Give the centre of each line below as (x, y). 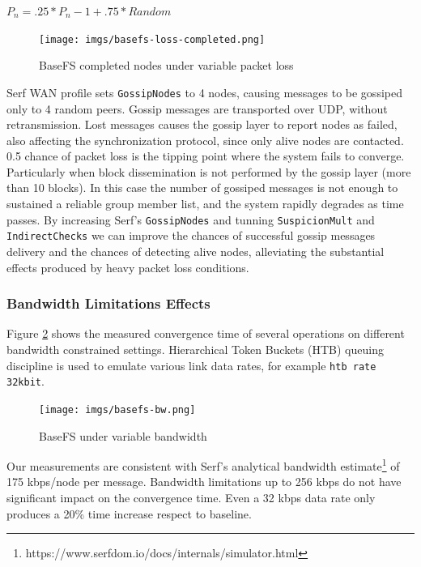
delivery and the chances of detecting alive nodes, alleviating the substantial (196, 251)
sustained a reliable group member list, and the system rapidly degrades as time (205, 204)
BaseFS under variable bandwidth (123, 435)
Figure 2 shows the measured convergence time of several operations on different (206, 333)
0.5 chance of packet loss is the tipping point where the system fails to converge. (206, 156)
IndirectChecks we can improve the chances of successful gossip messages (191, 235)
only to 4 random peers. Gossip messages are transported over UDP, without (197, 108)
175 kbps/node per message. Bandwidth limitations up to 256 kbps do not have (204, 482)
